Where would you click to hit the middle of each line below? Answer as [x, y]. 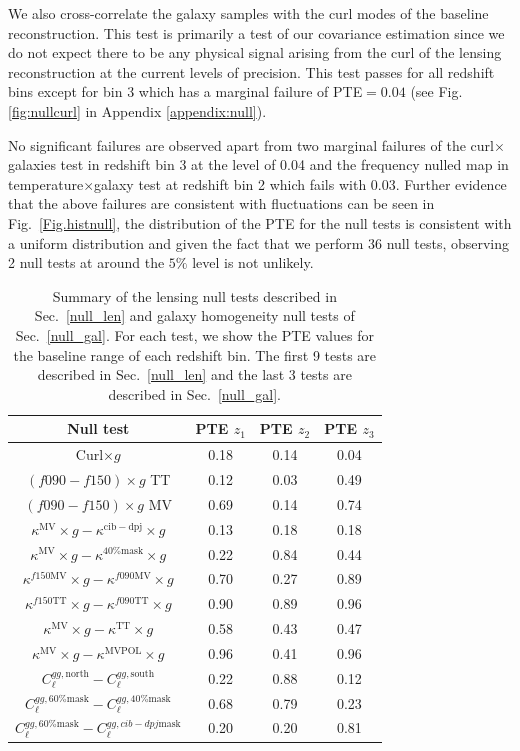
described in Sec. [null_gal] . [195, 393]
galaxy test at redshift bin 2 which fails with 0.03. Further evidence [300, 183]
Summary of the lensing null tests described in [194, 295]
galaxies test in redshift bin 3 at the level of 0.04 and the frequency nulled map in [258, 164]
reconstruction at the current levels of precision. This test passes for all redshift [251, 71]
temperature [46, 183]
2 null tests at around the [86, 262]
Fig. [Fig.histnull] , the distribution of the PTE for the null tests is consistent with [260, 222]
